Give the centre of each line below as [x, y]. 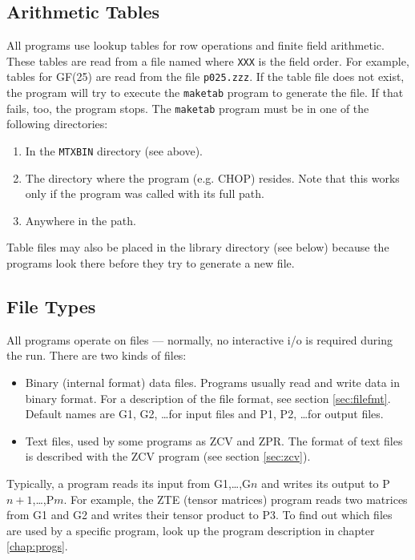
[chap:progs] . [37, 546]
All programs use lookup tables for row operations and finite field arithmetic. [195, 45]
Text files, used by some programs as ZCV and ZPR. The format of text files [214, 440]
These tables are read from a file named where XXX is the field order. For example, [208, 60]
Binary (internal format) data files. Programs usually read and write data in [213, 383]
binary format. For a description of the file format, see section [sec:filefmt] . [208, 398]
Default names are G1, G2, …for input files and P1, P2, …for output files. [204, 414]
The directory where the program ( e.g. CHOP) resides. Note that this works [212, 177]
